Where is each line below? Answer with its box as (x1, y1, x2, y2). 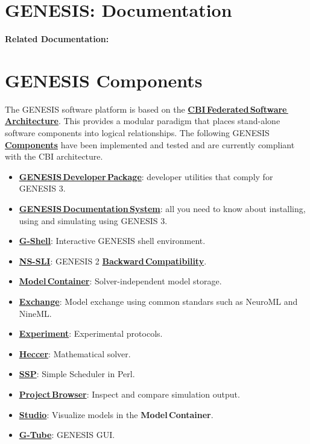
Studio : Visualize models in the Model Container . (19, 408, 214, 421)
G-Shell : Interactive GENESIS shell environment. (19, 234, 206, 247)
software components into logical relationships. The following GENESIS (5, 127, 270, 139)
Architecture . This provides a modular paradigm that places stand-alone (5, 114, 280, 127)
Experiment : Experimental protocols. (19, 327, 163, 340)
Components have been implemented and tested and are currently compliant (5, 138, 295, 151)
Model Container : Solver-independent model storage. (19, 275, 222, 287)
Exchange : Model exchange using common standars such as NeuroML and (19, 295, 298, 307)
